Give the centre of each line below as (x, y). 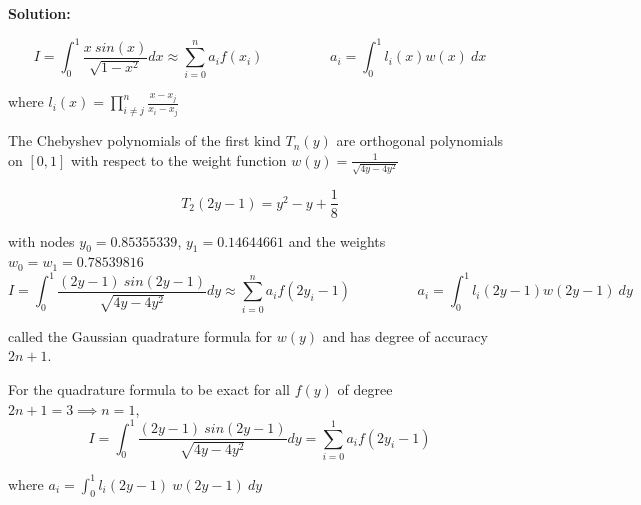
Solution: (39, 13)
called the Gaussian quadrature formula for (140, 335)
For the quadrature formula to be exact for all (149, 388)
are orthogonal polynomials (420, 140)
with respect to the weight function (179, 159)
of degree (365, 388)
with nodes (41, 240)
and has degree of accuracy (405, 335)
